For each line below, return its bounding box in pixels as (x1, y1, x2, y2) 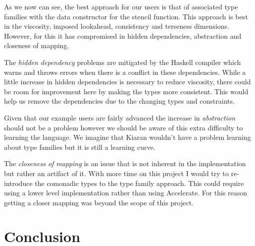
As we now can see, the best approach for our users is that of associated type (4, 1, 238, 11)
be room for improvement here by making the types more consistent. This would (4, 86, 249, 96)
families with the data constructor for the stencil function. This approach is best (4, 11, 248, 21)
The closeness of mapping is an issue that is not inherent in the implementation (4, 158, 246, 169)
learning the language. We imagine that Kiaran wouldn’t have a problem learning (4, 132, 251, 142)
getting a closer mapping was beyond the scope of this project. (4, 197, 194, 207)
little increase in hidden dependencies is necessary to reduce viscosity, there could (4, 76, 251, 87)
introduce (4, 178, 33, 188)
